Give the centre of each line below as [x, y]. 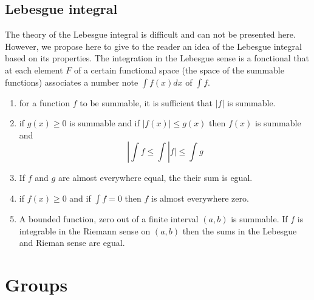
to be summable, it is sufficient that [146, 102]
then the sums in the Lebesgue [240, 230]
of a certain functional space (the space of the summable [179, 70]
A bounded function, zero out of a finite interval [109, 218]
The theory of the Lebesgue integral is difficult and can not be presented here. [150, 34]
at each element [34, 70]
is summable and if [104, 123]
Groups [36, 284]
